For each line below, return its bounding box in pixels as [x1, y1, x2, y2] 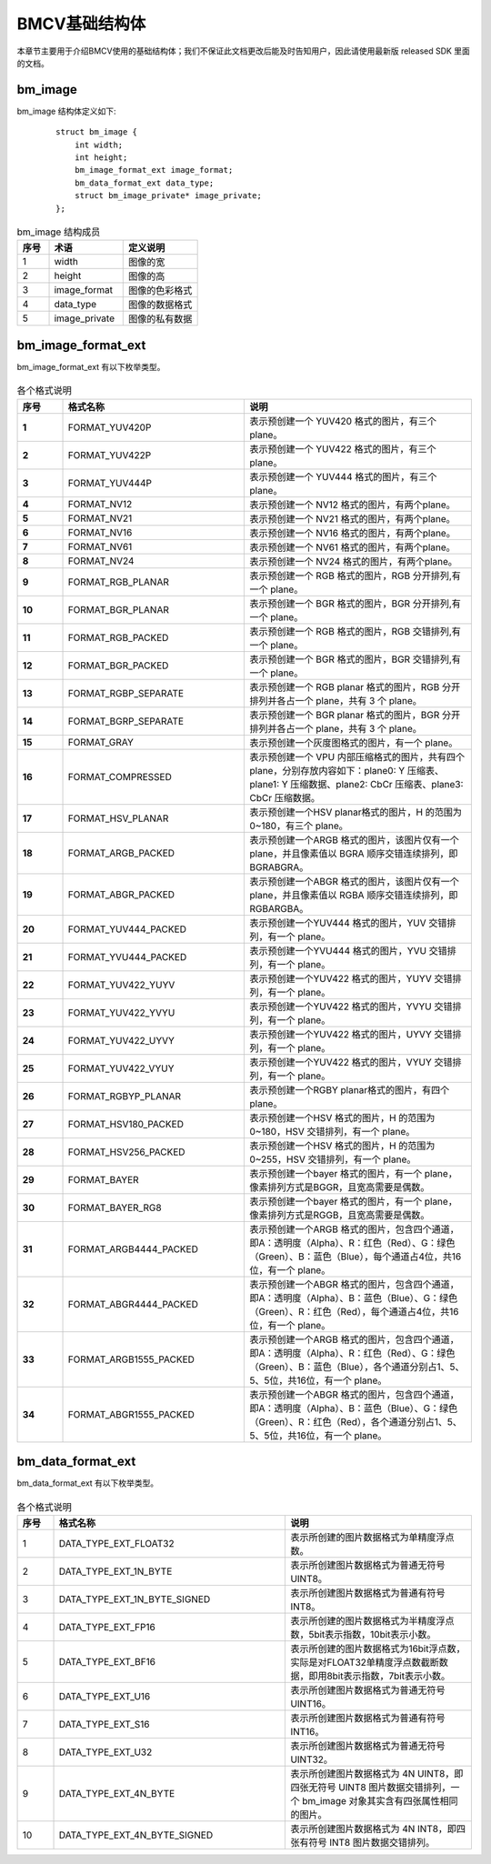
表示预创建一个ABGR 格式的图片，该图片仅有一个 [249, 875, 459, 887]
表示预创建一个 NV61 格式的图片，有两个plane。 [249, 541, 456, 554]
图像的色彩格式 [127, 285, 193, 297]
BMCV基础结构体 [16, 14, 146, 34]
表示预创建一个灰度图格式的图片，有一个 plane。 [249, 737, 458, 749]
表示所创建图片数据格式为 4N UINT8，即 [290, 1767, 464, 1779]
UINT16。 [290, 1697, 332, 1709]
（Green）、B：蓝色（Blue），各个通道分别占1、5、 [249, 1360, 465, 1373]
